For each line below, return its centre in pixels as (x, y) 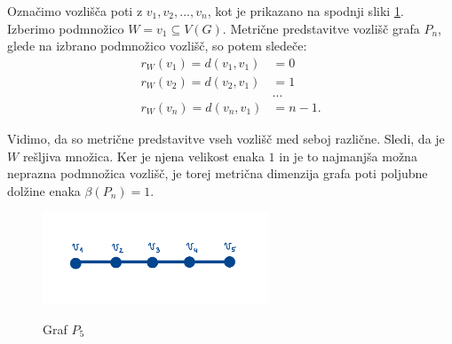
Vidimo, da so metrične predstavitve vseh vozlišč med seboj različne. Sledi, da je (226, 138)
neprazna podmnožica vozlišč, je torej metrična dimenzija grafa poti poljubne (218, 173)
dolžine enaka (44, 190)
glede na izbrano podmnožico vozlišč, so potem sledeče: (157, 46)
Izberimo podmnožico (66, 28)
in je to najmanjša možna (348, 156)
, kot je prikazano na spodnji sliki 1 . (305, 11)
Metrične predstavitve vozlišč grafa (325, 28)
